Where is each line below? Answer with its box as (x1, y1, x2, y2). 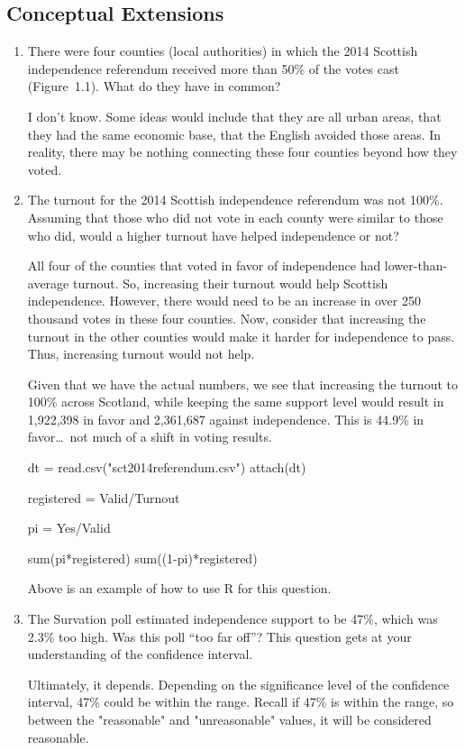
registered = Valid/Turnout (27, 488, 180, 507)
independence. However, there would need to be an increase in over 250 (27, 291, 421, 310)
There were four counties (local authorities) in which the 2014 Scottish (27, 41, 418, 60)
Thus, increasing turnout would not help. (27, 344, 255, 363)
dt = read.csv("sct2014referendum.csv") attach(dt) (27, 458, 306, 477)
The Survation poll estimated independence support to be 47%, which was (27, 609, 438, 628)
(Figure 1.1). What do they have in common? (27, 77, 281, 96)
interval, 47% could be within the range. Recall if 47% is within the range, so (27, 692, 454, 711)
